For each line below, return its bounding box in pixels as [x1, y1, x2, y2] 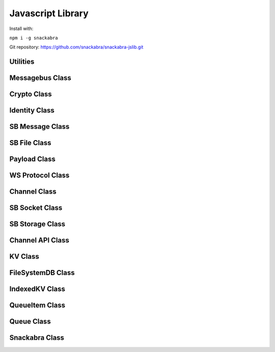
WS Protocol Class [9, 171, 70, 180]
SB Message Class [9, 122, 70, 131]
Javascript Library [9, 8, 89, 19]
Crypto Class [9, 90, 52, 99]
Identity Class [9, 106, 54, 115]
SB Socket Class [9, 204, 63, 212]
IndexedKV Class [9, 285, 66, 293]
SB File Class [9, 139, 51, 147]
